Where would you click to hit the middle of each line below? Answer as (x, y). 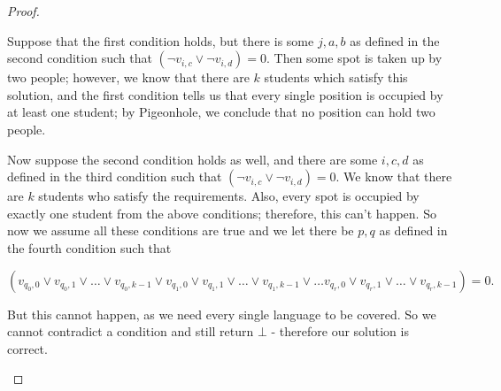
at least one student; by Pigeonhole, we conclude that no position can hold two (221, 112)
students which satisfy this (336, 77)
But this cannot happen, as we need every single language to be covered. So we (222, 314)
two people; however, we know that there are (128, 77)
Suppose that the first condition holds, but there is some (161, 40)
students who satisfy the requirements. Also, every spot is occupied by (229, 196)
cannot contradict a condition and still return (131, 331)
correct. (27, 348)
